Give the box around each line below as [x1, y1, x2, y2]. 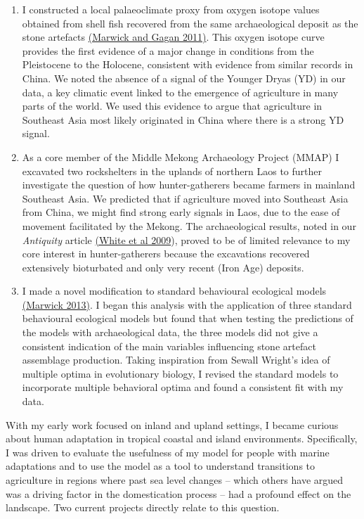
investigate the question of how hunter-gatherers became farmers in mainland [22, 177, 356, 192]
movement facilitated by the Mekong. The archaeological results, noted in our [22, 218, 356, 233]
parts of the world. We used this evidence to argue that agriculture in [22, 98, 323, 113]
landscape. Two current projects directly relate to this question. [6, 500, 280, 515]
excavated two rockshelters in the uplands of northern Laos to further [22, 163, 322, 178]
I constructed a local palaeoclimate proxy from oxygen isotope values [22, 2, 320, 16]
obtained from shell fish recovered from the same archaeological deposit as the [22, 15, 358, 30]
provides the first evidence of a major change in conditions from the [22, 43, 314, 58]
